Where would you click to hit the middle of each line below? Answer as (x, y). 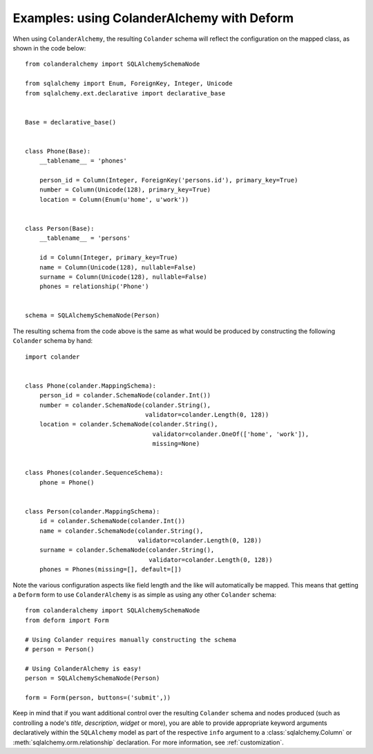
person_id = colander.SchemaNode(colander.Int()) (125, 395)
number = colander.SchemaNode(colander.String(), (125, 405)
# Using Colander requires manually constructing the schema (131, 640)
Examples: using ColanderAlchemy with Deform (153, 18)
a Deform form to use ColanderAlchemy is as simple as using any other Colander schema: (144, 595)
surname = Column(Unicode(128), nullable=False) (123, 277)
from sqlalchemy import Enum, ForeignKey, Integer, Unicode (129, 84)
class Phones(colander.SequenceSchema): (94, 473)
